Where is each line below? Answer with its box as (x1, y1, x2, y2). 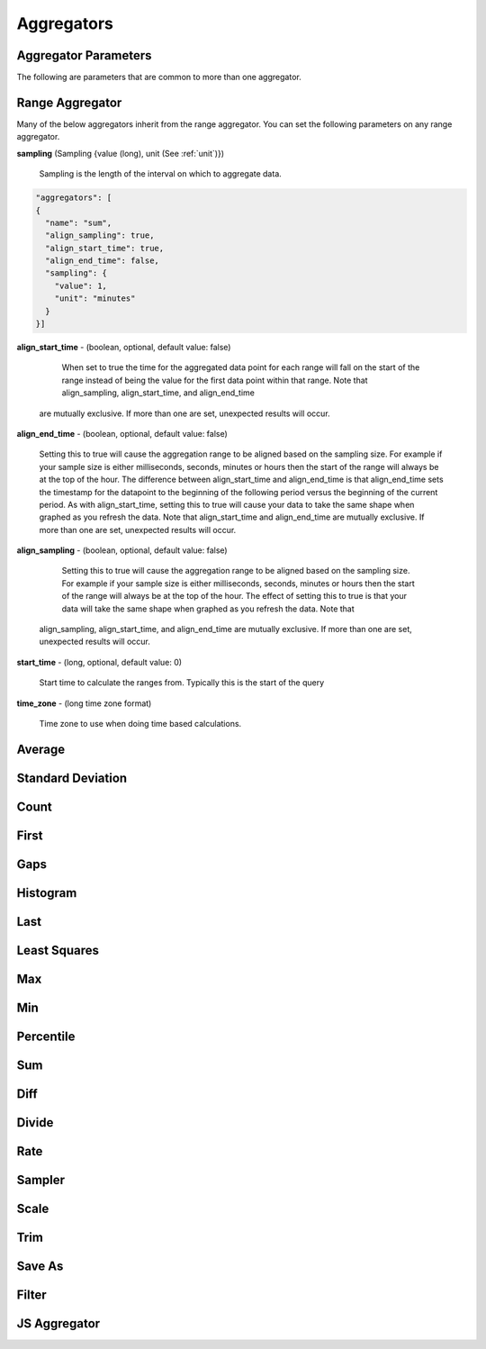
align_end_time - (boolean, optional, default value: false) (16, 428, 229, 439)
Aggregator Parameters (16, 48, 152, 63)
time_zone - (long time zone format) (16, 698, 152, 709)
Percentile (16, 1028, 76, 1044)
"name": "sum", (45, 217, 112, 228)
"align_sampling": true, (45, 231, 155, 240)
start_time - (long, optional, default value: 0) (16, 656, 183, 667)
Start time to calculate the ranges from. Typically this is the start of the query (39, 677, 324, 688)
